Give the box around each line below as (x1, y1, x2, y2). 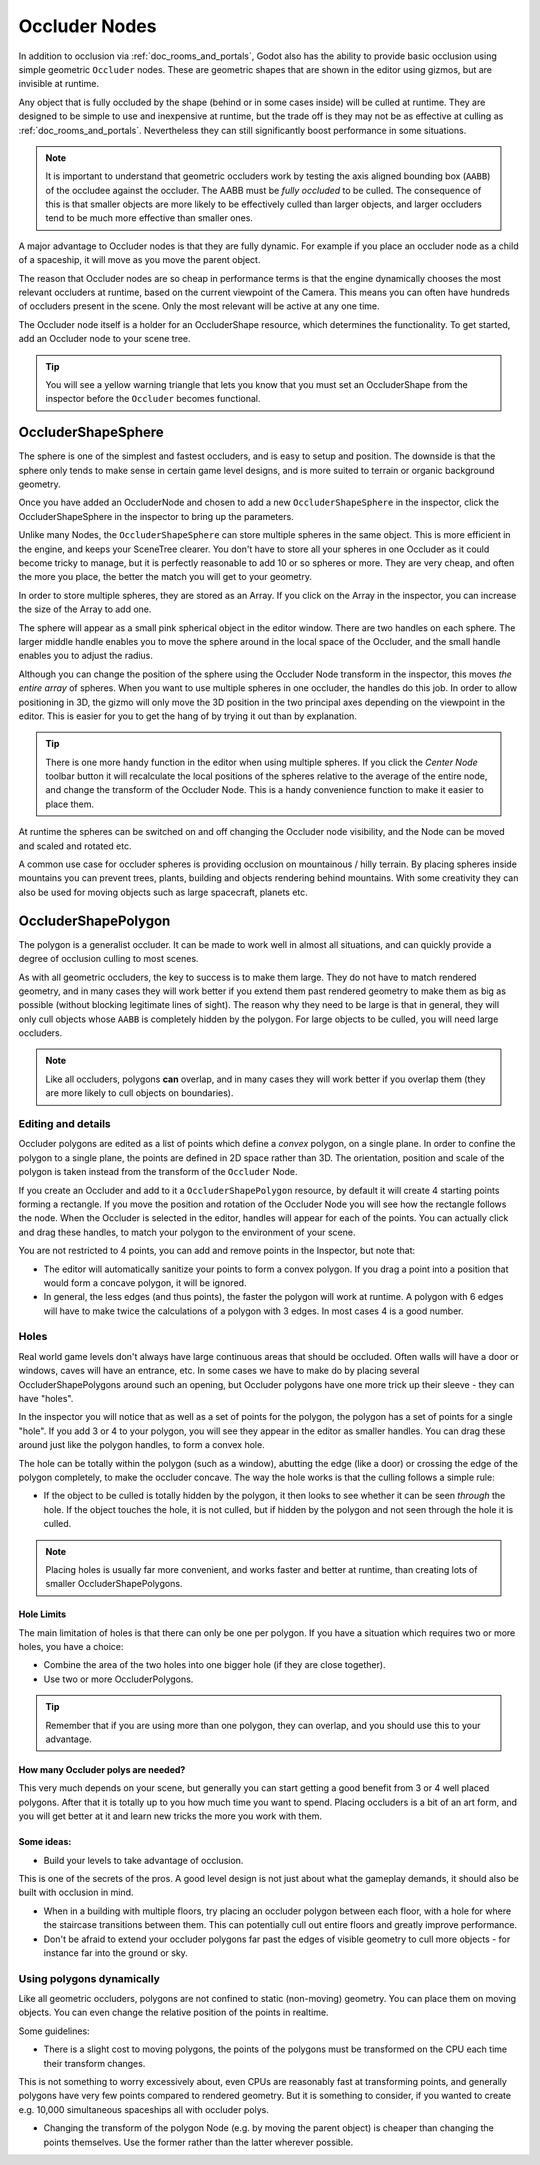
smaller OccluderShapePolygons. (45, 1578, 183, 1590)
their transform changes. (43, 2057, 146, 2069)
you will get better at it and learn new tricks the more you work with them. (18, 1810, 322, 1822)
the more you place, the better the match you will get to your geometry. (18, 571, 312, 583)
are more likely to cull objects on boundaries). (45, 1087, 234, 1099)
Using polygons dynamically (18, 1971, 160, 1985)
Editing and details (18, 1117, 112, 1130)
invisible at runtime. (18, 78, 100, 90)
